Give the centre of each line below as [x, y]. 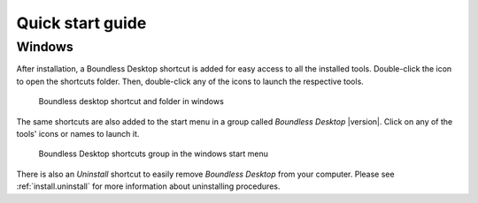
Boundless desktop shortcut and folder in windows [131, 101]
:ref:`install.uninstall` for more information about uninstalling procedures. [148, 186]
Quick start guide [81, 23]
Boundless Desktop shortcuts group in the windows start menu [154, 154]
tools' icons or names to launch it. [78, 133]
